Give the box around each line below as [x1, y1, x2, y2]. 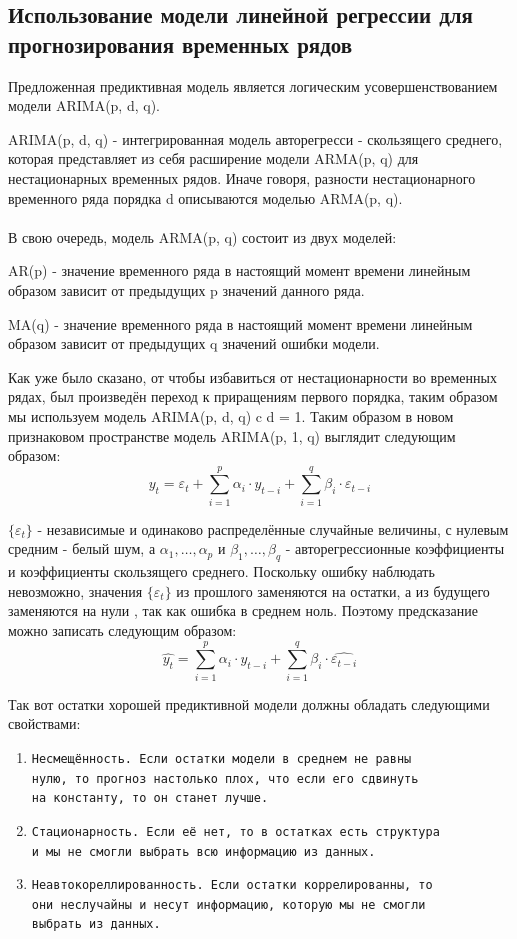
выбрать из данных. [31, 917, 161, 932]
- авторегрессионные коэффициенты [285, 538, 505, 559]
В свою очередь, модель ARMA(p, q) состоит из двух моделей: [8, 226, 397, 247]
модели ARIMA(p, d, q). [8, 95, 160, 116]
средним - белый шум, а [8, 538, 156, 559]
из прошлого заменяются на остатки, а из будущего [176, 580, 490, 601]
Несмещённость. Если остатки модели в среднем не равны [31, 751, 412, 766]
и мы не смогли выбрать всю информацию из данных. [31, 844, 376, 859]
